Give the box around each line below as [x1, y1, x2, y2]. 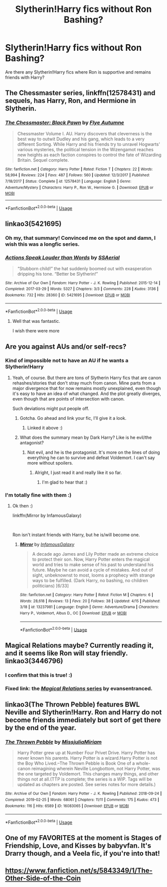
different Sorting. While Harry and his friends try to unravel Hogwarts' [17, 141, 161, 147]
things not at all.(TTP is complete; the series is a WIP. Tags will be [17, 776, 153, 782]
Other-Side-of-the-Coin [5, 874, 81, 883]
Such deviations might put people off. [12, 405, 89, 411]
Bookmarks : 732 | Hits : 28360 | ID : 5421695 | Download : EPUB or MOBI [5, 293, 130, 297]
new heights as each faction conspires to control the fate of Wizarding [17, 152, 162, 158]
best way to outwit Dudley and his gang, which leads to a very [17, 136, 145, 142]
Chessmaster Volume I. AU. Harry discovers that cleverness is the [17, 130, 153, 136]
